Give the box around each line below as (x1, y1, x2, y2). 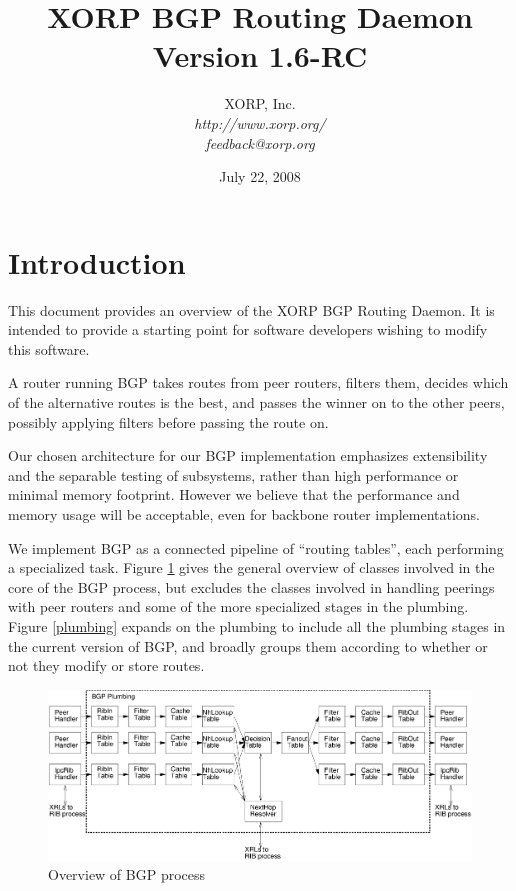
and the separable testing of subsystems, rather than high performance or (8, 464, 459, 485)
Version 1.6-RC (152, 35, 368, 76)
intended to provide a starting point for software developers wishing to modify (8, 319, 488, 340)
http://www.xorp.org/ (194, 112, 326, 133)
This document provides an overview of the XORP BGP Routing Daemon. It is (8, 299, 495, 320)
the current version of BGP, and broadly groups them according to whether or (8, 635, 488, 656)
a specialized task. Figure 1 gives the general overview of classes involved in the (8, 557, 495, 578)
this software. (8, 338, 90, 359)
